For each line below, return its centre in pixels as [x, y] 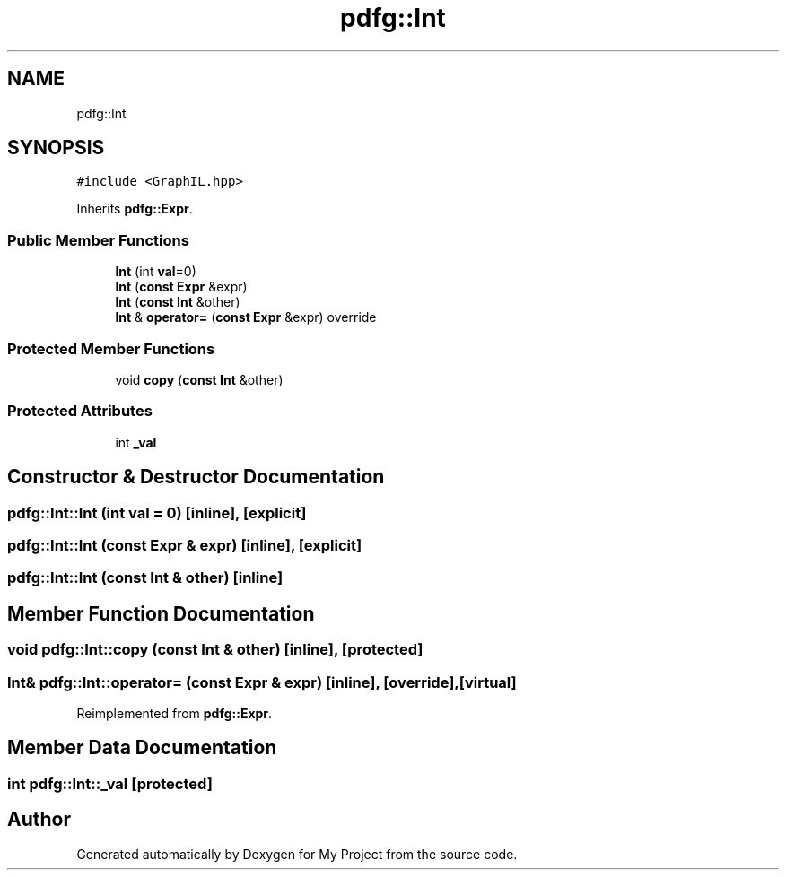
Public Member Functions [98, 240]
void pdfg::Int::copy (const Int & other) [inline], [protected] [215, 650]
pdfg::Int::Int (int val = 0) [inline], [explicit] [157, 512]
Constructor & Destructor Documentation [196, 477]
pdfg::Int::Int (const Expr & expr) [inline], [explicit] [185, 545]
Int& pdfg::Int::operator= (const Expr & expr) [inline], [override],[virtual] [262, 682]
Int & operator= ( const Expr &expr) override [246, 317]
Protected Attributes [80, 411]
